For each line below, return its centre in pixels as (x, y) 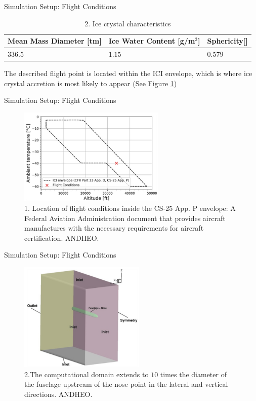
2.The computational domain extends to (87, 374)
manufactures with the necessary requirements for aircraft (114, 228)
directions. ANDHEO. (58, 394)
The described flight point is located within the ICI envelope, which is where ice (128, 73)
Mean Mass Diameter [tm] (55, 41)
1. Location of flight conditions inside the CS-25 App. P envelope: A (130, 208)
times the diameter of (193, 374)
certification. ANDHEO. (62, 238)
